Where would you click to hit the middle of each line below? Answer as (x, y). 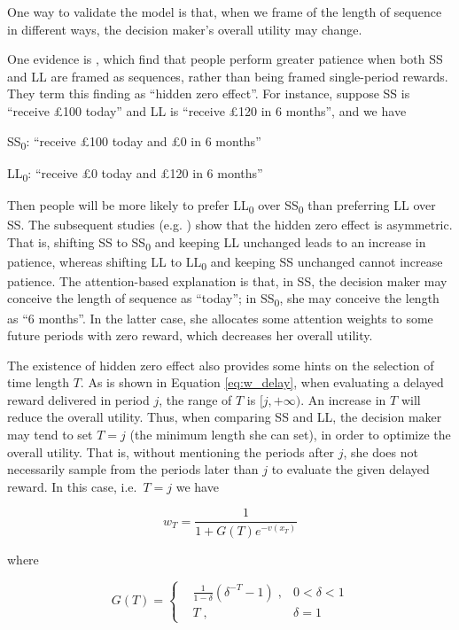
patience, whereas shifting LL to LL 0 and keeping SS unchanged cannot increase (225, 262)
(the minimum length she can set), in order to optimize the (290, 435)
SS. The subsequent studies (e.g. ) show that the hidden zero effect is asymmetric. (230, 224)
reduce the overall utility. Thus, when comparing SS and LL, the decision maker (225, 417)
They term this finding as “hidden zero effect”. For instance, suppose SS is (209, 93)
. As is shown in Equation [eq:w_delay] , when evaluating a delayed (262, 382)
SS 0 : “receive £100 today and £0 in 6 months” (134, 142)
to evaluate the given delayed (350, 469)
